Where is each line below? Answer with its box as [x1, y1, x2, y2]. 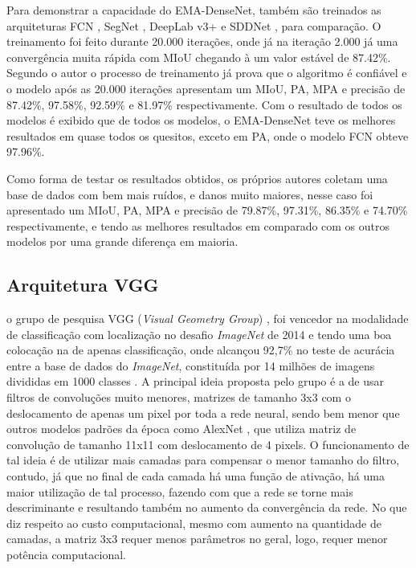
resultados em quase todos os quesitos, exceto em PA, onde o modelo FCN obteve [6, 127, 409, 144]
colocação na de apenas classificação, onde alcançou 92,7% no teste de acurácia [6, 341, 395, 358]
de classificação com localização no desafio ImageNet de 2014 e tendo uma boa [6, 325, 392, 342]
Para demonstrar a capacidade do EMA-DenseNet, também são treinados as [6, 2, 381, 18]
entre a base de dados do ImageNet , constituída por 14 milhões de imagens [6, 357, 375, 374]
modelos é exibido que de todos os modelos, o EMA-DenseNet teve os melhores [6, 112, 396, 129]
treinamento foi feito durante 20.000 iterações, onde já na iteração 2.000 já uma [6, 33, 398, 50]
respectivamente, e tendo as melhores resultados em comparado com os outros [6, 217, 390, 234]
